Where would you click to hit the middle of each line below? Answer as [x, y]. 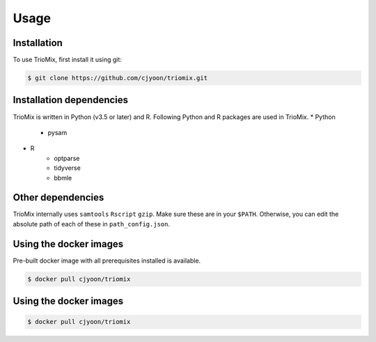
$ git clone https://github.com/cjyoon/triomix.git [118, 78]
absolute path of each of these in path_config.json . [92, 224]
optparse [67, 158]
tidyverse [68, 168]
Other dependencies [58, 197]
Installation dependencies [71, 100]
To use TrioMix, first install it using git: [67, 60]
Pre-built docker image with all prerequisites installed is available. [107, 261]
